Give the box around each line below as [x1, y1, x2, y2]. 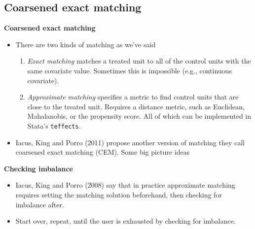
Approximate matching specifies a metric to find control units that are [27, 92, 239, 102]
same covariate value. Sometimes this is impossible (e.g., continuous [27, 65, 232, 75]
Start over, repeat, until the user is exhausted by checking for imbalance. [15, 216, 236, 226]
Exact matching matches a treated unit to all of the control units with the [27, 56, 251, 66]
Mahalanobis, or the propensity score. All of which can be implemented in [27, 111, 252, 121]
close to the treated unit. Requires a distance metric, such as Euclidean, [27, 101, 245, 111]
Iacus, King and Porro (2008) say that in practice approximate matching [15, 180, 235, 190]
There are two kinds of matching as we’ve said [15, 39, 156, 49]
